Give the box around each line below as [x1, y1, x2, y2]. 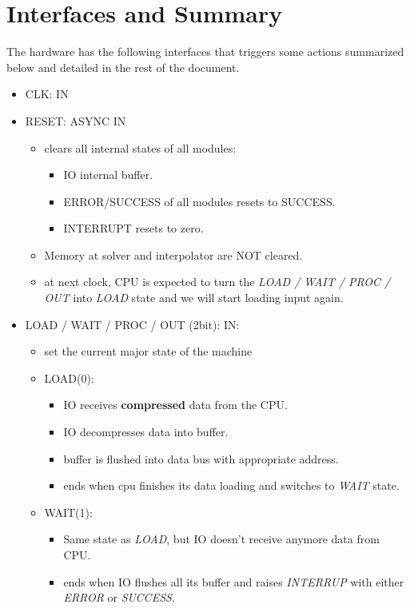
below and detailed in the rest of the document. [6, 58, 240, 75]
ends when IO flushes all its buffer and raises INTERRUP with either [63, 573, 404, 590]
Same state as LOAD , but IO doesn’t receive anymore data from [63, 531, 380, 547]
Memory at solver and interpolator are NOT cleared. [44, 246, 303, 263]
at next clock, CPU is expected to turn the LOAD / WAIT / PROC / [44, 273, 391, 290]
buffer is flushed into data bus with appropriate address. [63, 450, 339, 467]
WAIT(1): [44, 503, 93, 520]
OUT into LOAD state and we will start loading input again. [44, 289, 344, 306]
